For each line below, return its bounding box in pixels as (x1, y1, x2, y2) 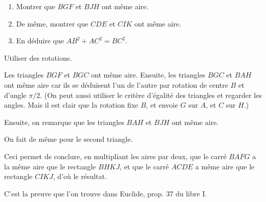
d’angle (4, 89, 27, 100)
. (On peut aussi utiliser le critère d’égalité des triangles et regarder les (40, 89, 262, 100)
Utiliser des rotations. (4, 52, 72, 63)
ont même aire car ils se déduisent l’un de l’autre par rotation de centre (4, 79, 228, 90)
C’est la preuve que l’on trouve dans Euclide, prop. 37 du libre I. (4, 188, 207, 198)
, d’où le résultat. (53, 171, 107, 182)
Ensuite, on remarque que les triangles (4, 116, 124, 127)
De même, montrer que (16, 18, 88, 29)
